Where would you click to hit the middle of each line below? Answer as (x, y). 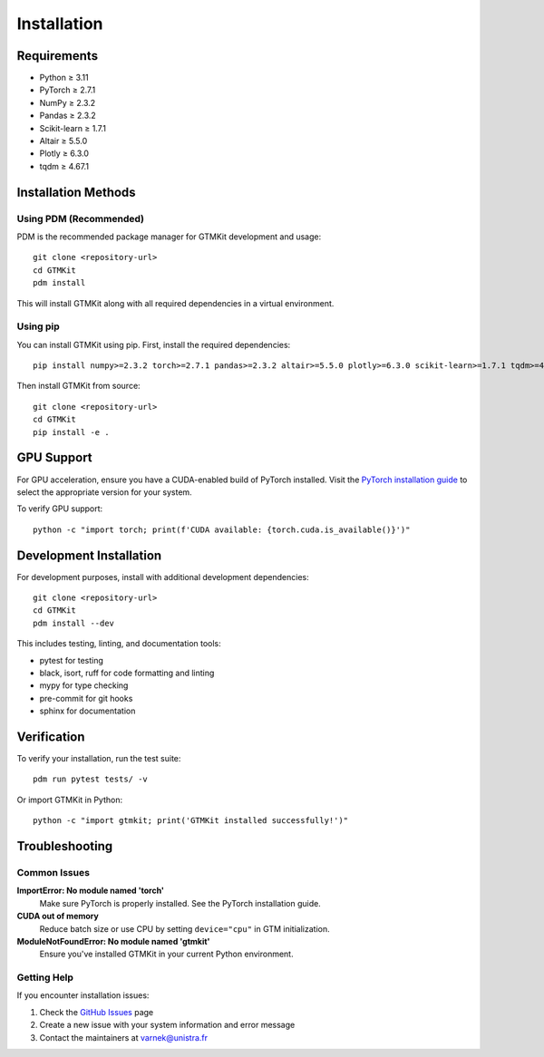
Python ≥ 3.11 (64, 78)
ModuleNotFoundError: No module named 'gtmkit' (113, 941)
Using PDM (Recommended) (81, 218)
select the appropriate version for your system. (104, 492)
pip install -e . (71, 432)
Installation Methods (76, 192)
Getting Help (45, 977)
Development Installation (89, 555)
